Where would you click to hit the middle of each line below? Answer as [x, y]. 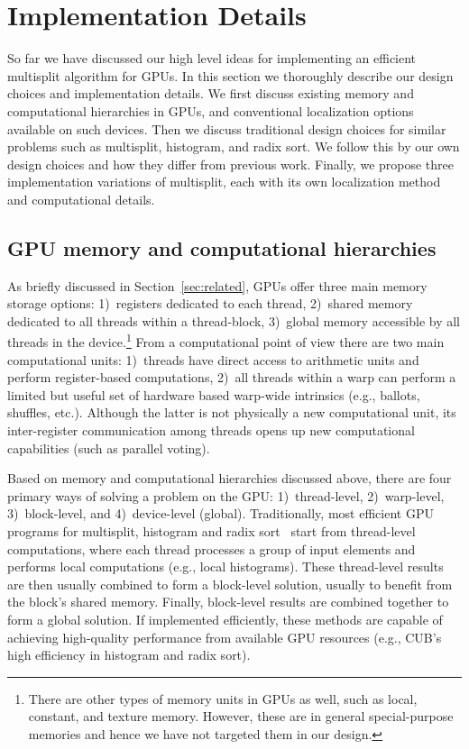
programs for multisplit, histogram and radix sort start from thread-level [212, 531]
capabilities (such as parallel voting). [109, 448]
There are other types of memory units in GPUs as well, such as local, [223, 698]
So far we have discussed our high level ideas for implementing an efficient [212, 58]
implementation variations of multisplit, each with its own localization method [224, 182]
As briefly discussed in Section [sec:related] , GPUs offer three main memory [217, 285]
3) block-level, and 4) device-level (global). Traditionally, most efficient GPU [221, 513]
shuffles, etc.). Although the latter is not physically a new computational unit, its [232, 412]
